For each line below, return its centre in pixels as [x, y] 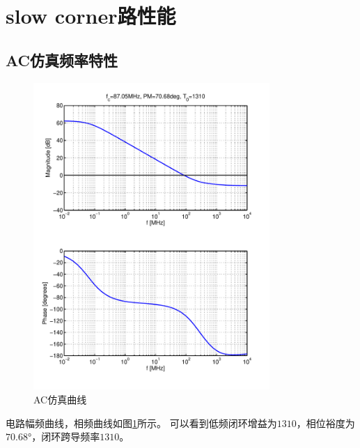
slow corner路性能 [91, 16]
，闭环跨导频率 [66, 437]
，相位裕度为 [326, 423]
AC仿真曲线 [60, 399]
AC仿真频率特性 [62, 60]
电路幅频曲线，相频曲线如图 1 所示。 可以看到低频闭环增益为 [141, 423]
